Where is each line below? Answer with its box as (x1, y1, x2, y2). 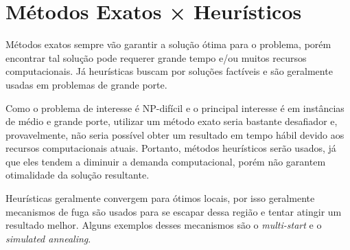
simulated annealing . (5, 231, 91, 245)
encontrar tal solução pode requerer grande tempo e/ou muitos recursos (5, 50, 307, 65)
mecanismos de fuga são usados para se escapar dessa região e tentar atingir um (5, 204, 342, 218)
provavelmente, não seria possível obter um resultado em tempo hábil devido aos (5, 127, 345, 141)
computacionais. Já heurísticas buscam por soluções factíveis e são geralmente (5, 64, 333, 78)
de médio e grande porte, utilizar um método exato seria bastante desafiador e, (5, 114, 338, 128)
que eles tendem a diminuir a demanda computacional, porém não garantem (5, 154, 326, 168)
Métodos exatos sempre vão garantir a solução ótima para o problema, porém (5, 37, 331, 52)
